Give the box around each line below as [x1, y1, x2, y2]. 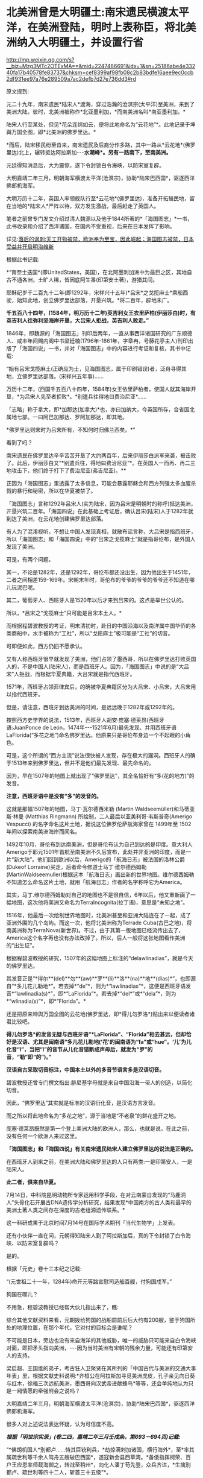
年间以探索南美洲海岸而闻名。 [6, 827, 80, 835]
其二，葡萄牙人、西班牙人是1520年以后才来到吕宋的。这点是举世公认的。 [6, 596, 187, 604]
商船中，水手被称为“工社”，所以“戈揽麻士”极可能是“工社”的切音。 [11, 630, 173, 637]
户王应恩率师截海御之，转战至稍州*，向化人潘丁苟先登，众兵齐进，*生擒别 [6, 1461, 192, 1468]
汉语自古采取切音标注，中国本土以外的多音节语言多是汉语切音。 [6, 1066, 164, 1073]
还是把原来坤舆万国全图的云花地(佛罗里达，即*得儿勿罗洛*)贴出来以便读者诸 [6, 1010, 195, 1017]
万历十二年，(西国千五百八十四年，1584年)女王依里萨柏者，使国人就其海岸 [6, 385, 191, 393]
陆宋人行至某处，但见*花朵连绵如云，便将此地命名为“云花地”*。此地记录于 [6, 121, 191, 128]
